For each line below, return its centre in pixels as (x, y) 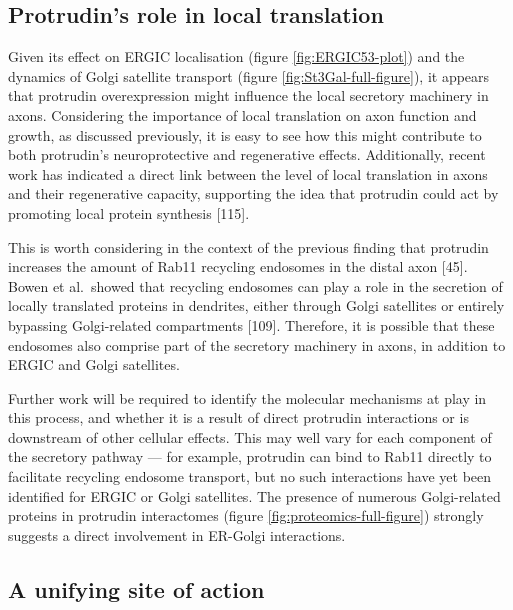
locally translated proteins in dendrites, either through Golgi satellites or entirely (256, 305)
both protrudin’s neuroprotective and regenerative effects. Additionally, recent (247, 154)
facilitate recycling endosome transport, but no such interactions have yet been (250, 476)
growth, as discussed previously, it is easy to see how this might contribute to (245, 134)
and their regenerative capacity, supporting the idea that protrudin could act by (253, 193)
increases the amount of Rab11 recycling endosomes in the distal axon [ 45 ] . (238, 266)
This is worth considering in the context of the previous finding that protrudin (248, 246)
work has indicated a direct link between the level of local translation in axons (248, 173)
